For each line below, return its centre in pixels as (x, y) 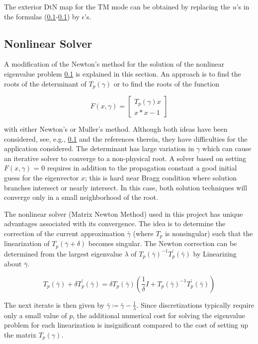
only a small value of (36, 315)
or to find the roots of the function (166, 83)
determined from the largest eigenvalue (63, 253)
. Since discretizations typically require (195, 304)
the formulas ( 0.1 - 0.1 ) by (42, 16)
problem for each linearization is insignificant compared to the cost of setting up (126, 325)
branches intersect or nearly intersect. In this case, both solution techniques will (126, 187)
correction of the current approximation (64, 233)
